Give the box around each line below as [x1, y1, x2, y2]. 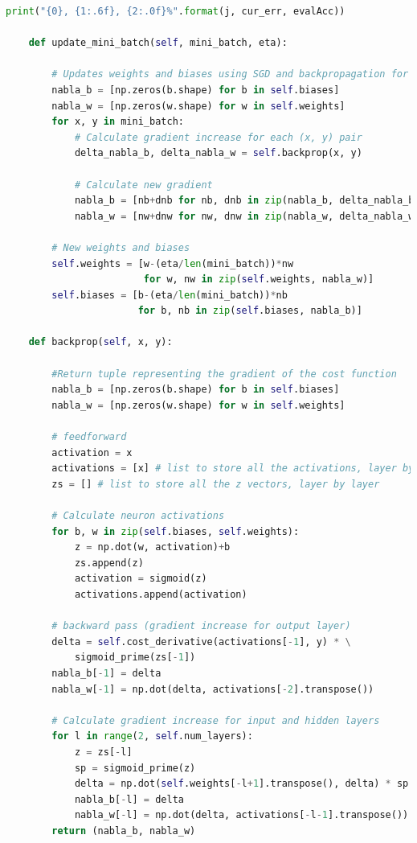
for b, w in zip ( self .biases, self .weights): [51, 525, 300, 537]
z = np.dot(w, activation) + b [74, 541, 231, 553]
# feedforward [51, 431, 127, 443]
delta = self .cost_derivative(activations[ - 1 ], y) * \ [51, 635, 351, 648]
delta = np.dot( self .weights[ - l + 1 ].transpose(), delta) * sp [74, 778, 409, 790]
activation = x [51, 446, 133, 459]
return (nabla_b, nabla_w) [51, 824, 196, 837]
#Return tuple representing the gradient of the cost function [51, 368, 397, 380]
